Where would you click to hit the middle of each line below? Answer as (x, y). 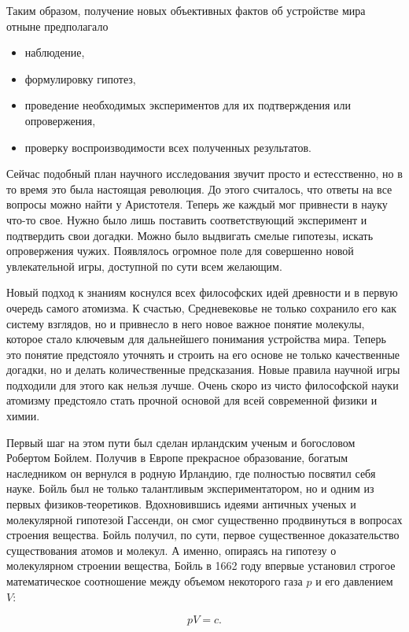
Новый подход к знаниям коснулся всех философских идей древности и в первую (202, 292)
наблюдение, (55, 52)
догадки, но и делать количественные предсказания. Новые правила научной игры (203, 370)
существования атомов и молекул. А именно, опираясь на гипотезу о (171, 550)
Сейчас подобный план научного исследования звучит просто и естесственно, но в (204, 174)
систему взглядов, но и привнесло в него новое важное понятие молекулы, (186, 323)
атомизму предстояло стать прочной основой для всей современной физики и (192, 400)
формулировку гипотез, (80, 78)
